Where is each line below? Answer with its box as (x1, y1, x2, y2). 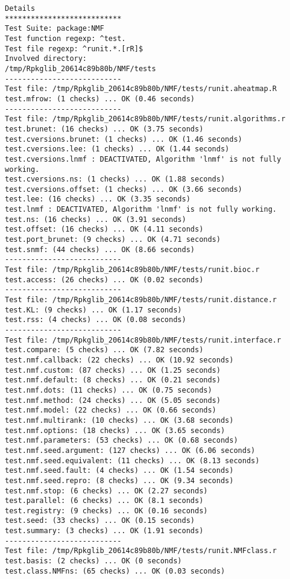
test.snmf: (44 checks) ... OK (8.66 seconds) (5, 245, 195, 254)
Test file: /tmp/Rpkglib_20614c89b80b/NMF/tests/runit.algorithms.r (5, 115, 286, 124)
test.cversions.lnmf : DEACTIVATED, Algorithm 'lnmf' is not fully (5, 154, 282, 163)
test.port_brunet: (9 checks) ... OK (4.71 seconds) (5, 235, 221, 244)
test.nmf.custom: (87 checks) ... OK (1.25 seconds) (5, 365, 221, 375)
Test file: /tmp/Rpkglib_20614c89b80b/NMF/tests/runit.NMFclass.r (5, 546, 277, 555)
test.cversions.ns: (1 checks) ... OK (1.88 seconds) (5, 175, 225, 184)
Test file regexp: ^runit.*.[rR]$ (5, 44, 143, 53)
